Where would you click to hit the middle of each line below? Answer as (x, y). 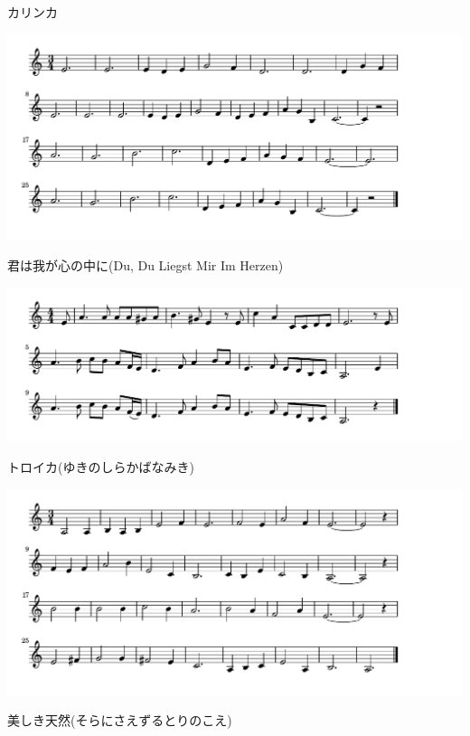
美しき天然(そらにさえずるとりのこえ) (120, 720)
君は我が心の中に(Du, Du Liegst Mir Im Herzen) (146, 265)
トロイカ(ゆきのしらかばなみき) (101, 467)
